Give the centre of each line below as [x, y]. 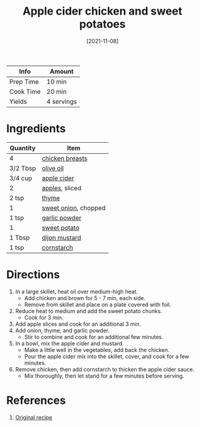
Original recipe [34, 417]
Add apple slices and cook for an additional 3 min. [78, 324]
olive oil [53, 168]
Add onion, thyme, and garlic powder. [62, 330]
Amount [62, 71]
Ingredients [36, 129]
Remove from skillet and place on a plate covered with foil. [98, 304]
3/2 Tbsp [23, 168]
